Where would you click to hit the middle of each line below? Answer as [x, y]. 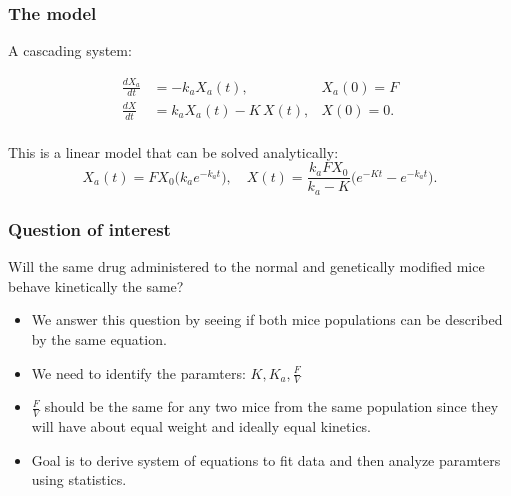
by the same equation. [99, 338]
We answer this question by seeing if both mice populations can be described [267, 319]
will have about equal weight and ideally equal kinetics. [201, 426]
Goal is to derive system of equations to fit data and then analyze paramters [266, 459]
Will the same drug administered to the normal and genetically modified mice [246, 266]
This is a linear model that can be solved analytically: [173, 151]
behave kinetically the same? [96, 285]
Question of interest [89, 228]
